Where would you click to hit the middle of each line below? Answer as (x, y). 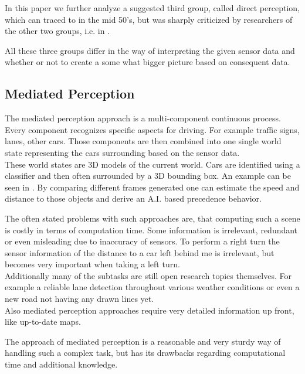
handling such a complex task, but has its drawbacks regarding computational (145, 353)
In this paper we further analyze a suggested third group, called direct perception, (152, 8)
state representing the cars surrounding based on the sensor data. (122, 152)
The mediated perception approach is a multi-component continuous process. (143, 118)
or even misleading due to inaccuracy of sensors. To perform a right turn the (142, 241)
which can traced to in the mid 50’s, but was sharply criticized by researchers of (149, 19)
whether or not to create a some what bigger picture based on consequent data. (148, 62)
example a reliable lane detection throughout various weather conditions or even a (152, 287)
